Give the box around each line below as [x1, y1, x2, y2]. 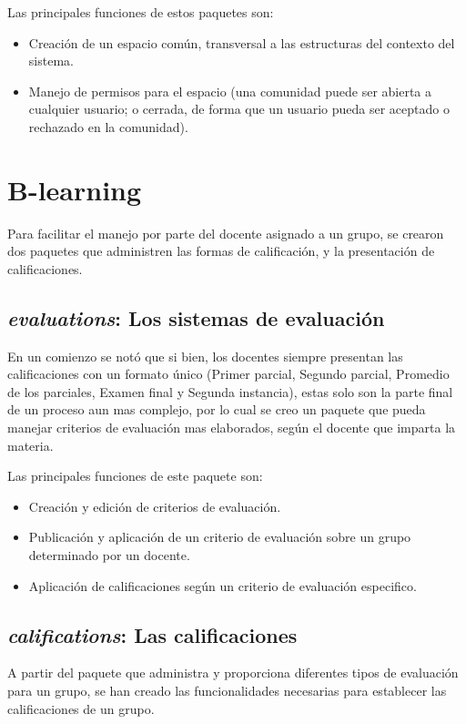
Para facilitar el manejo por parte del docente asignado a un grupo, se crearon [7, 223, 444, 242]
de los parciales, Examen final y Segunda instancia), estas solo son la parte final [7, 382, 453, 401]
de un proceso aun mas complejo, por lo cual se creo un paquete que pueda [7, 400, 426, 419]
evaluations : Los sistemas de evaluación [7, 303, 385, 331]
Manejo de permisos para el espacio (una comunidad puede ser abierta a [28, 81, 432, 100]
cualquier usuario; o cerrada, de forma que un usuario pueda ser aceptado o [28, 99, 450, 118]
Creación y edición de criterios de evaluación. [28, 496, 281, 515]
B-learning [7, 170, 142, 208]
